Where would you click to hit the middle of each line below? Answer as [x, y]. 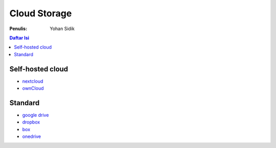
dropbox [31, 122]
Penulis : [18, 29]
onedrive [31, 137]
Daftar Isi [19, 38]
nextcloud [33, 81]
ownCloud [33, 88]
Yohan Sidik [62, 29]
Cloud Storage [41, 13]
